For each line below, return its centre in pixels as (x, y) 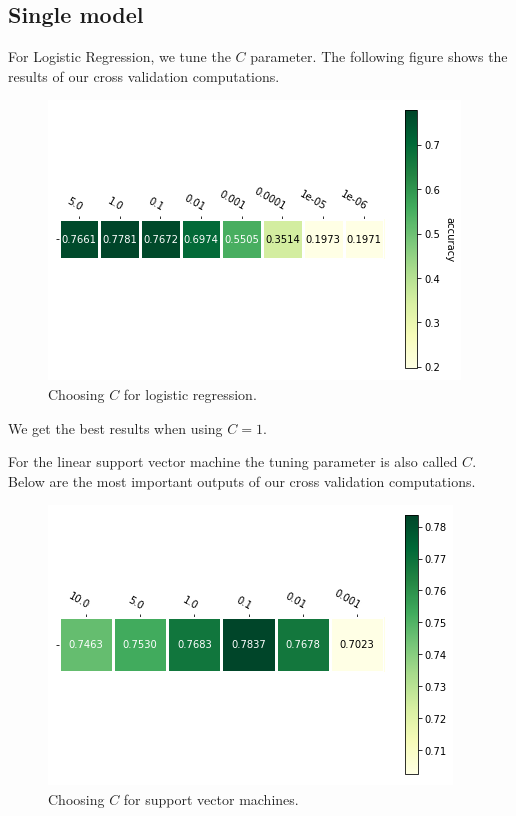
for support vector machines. (211, 798)
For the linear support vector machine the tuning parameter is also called (233, 461)
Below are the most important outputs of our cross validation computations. (242, 480)
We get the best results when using (115, 427)
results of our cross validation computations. (144, 75)
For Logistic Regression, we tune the (119, 56)
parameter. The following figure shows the (379, 56)
